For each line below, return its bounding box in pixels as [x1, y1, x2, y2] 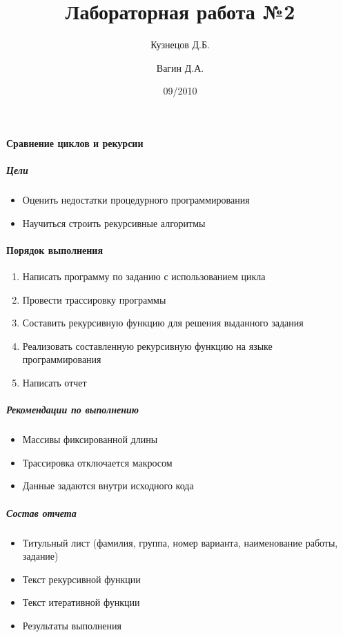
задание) [22, 549, 59, 563]
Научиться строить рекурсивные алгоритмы [22, 215, 206, 230]
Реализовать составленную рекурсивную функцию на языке [22, 338, 273, 353]
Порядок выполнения [6, 242, 103, 257]
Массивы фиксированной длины [22, 432, 158, 447]
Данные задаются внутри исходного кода [22, 478, 194, 493]
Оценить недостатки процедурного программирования [22, 193, 250, 207]
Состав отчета [6, 505, 77, 520]
